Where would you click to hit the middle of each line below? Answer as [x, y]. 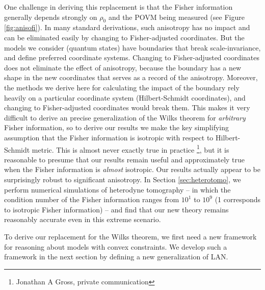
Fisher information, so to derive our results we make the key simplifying [116, 127]
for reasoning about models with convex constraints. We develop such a [116, 246]
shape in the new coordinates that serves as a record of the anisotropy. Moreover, [131, 77]
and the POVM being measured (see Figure [176, 17]
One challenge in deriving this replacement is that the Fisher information [118, 7]
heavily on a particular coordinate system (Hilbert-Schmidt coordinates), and [125, 97]
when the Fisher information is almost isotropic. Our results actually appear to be [132, 169]
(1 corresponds [237, 199]
